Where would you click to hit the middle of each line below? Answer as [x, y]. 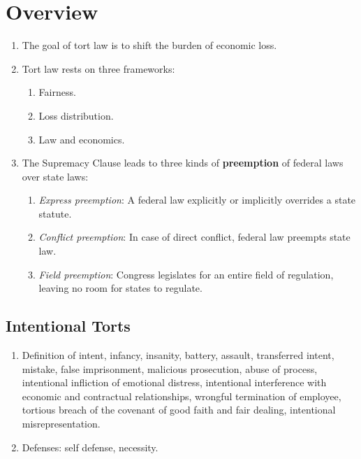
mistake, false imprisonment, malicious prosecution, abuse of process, [170, 368]
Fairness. [57, 92]
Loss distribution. [76, 115]
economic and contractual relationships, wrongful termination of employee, [182, 396]
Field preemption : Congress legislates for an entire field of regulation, [186, 274]
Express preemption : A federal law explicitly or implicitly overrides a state [197, 200]
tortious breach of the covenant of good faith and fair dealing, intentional [179, 410]
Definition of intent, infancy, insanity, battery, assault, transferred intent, [178, 355]
